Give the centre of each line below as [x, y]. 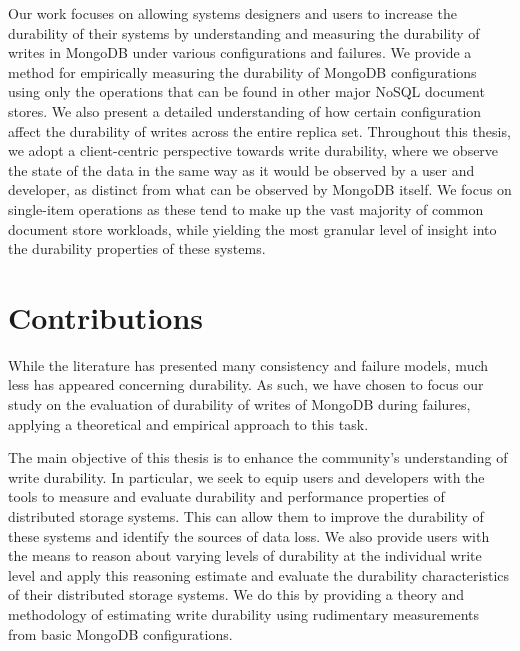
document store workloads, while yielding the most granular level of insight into [252, 228]
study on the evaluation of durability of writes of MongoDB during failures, [239, 404]
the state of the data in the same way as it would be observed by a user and [241, 169]
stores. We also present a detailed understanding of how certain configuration [245, 110]
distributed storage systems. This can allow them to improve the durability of [246, 516]
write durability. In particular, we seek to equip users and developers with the [246, 476]
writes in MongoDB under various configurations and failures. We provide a [240, 52]
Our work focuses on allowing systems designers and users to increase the [232, 13]
